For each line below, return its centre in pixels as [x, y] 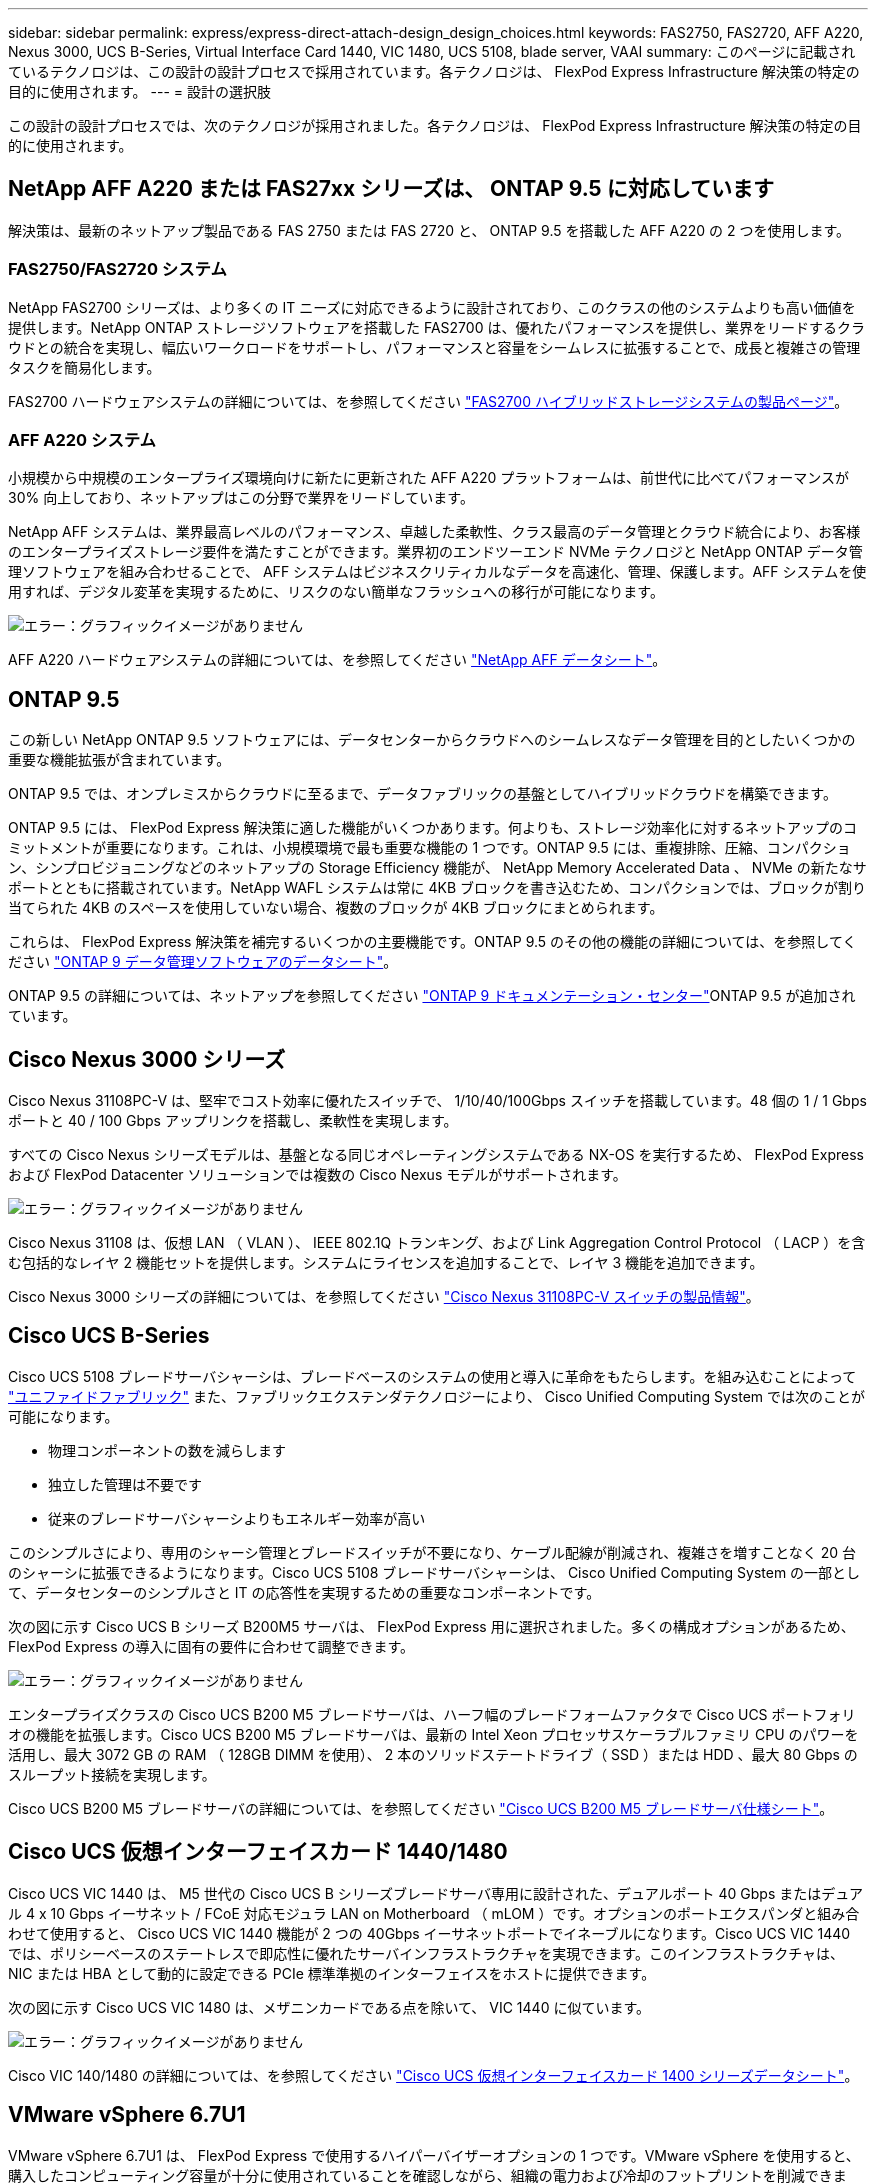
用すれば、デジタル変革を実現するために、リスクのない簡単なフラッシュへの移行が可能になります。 [336, 592]
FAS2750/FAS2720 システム [117, 269]
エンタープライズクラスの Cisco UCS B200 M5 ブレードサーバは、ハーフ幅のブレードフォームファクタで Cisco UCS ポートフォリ [432, 1714]
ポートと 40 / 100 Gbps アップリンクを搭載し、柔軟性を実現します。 [233, 1121]
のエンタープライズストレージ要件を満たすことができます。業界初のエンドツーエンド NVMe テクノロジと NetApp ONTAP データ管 [435, 552]
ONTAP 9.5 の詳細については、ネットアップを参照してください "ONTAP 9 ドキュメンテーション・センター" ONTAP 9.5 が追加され [432, 996]
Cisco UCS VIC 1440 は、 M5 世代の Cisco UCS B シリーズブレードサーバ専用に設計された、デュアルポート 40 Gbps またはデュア [435, 1893]
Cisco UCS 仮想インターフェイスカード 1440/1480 [258, 1852]
